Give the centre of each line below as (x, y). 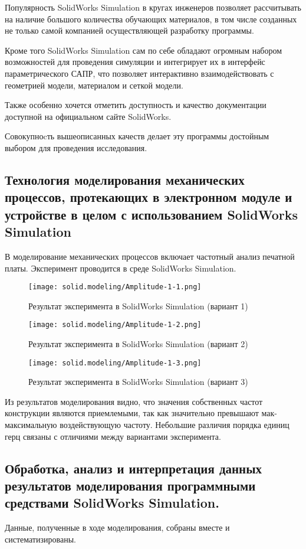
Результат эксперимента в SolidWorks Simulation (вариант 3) (138, 382)
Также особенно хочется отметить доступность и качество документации (136, 105)
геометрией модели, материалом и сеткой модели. (94, 85)
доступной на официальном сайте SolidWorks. (88, 116)
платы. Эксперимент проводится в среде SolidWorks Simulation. (121, 268)
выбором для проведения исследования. (76, 147)
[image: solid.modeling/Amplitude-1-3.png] (115, 363)
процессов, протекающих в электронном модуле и (149, 197)
